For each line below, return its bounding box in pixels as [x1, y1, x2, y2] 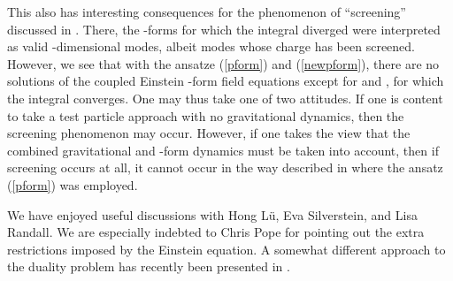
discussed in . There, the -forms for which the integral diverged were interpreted [7, 19, 441, 38]
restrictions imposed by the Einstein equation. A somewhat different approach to [7, 239, 446, 258]
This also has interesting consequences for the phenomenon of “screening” [7, 3, 406, 20]
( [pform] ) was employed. [7, 175, 138, 194]
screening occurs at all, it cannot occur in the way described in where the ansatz [7, 158, 443, 177]
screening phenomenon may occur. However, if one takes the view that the [7, 124, 411, 142]
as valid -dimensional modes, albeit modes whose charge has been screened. [7, 37, 416, 56]
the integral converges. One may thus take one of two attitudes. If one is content [7, 88, 443, 107]
